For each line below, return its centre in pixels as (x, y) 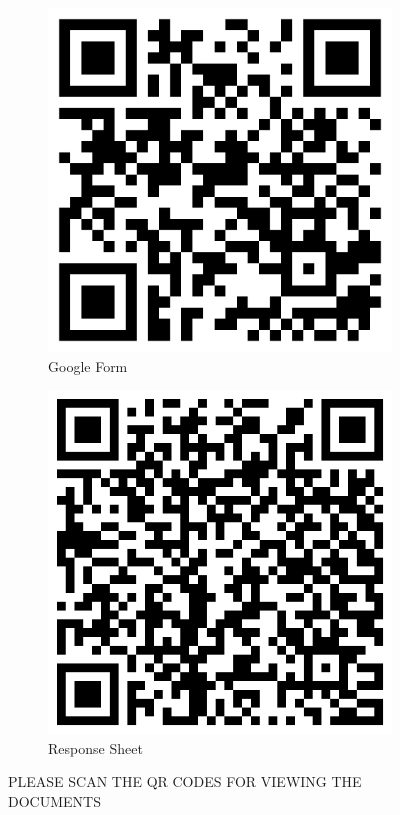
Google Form (88, 365)
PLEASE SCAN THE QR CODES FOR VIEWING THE (185, 781)
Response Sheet (95, 747)
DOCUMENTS (54, 800)
